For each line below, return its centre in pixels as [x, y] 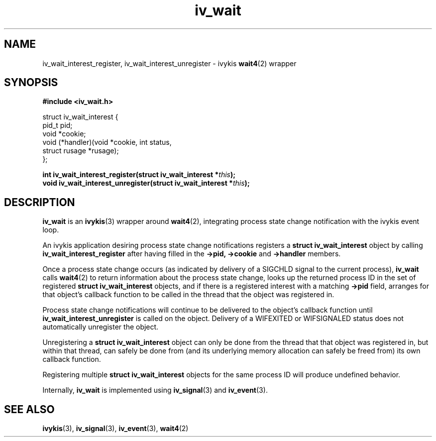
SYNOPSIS [31, 83]
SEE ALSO [29, 409]
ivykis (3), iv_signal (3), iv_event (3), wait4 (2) [115, 429]
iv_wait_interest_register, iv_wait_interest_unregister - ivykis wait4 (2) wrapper [169, 63]
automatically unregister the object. [101, 327]
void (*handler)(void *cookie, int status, [107, 142]
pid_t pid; [57, 125]
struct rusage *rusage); [81, 151]
